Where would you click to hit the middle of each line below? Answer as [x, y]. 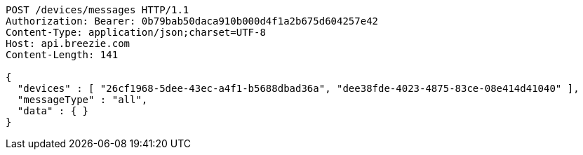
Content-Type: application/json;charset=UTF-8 [136, 32]
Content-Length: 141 [62, 55]
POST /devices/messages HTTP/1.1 [98, 10]
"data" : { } [53, 111]
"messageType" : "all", [82, 100]
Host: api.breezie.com [68, 43]
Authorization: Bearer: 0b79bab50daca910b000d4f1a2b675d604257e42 [192, 21]
